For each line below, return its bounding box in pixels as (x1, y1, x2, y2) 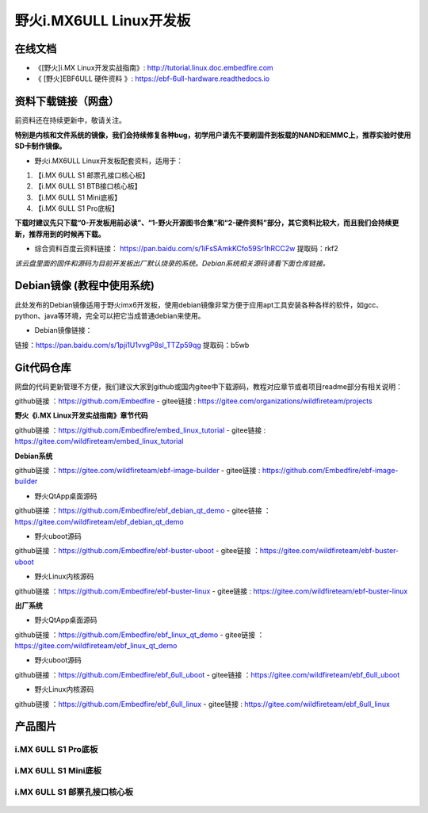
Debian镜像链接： (34, 326, 93, 335)
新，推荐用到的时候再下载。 (14, 229, 105, 239)
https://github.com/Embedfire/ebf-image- (262, 465, 399, 475)
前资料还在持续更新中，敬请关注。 (14, 116, 126, 125)
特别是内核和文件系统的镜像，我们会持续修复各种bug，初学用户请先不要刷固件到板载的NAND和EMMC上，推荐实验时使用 (14, 130, 411, 139)
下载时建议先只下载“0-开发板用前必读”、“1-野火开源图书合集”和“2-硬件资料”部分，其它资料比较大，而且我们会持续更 (14, 218, 399, 227)
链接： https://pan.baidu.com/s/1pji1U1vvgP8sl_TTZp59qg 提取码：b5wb (14, 340, 250, 349)
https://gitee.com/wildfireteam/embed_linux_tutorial (14, 437, 184, 446)
